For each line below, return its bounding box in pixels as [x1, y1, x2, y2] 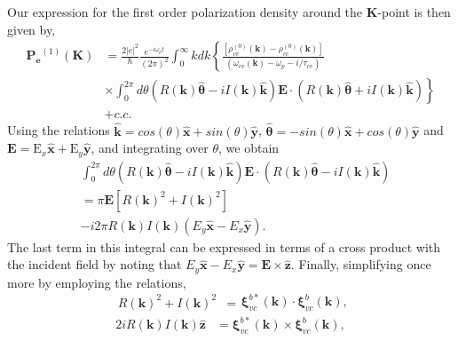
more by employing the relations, [7, 273, 186, 291]
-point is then [377, 3, 451, 20]
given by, [7, 20, 56, 38]
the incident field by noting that [7, 255, 182, 274]
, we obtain [218, 139, 280, 157]
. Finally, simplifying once [290, 255, 431, 274]
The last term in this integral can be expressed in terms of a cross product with [7, 237, 441, 256]
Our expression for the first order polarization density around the [7, 3, 363, 20]
